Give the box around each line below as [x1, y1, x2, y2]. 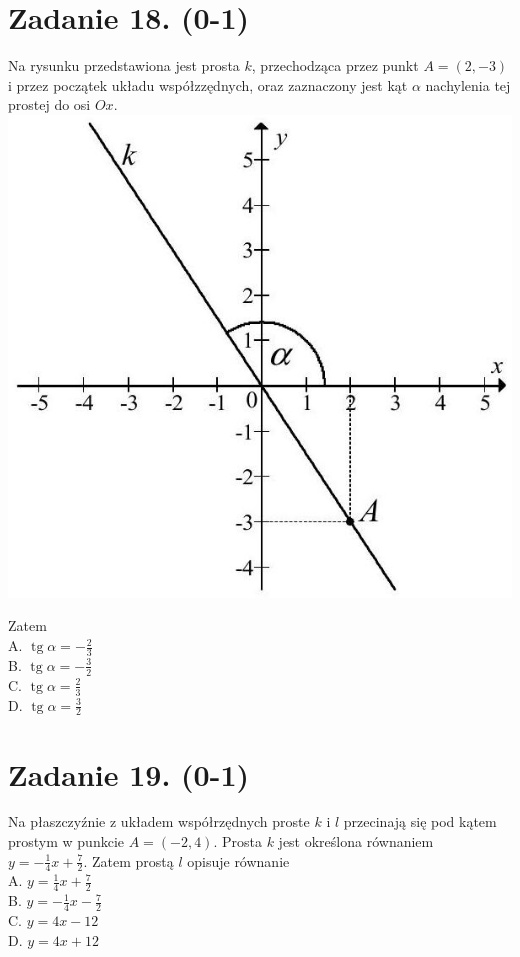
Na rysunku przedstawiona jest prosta [8, 55, 240, 76]
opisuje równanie [187, 850, 290, 871]
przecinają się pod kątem [343, 811, 497, 832]
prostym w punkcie [8, 831, 125, 852]
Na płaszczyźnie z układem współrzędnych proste [8, 811, 310, 832]
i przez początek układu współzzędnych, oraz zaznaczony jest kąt [8, 74, 408, 95]
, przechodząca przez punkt [251, 55, 419, 76]
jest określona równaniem [278, 831, 434, 852]
